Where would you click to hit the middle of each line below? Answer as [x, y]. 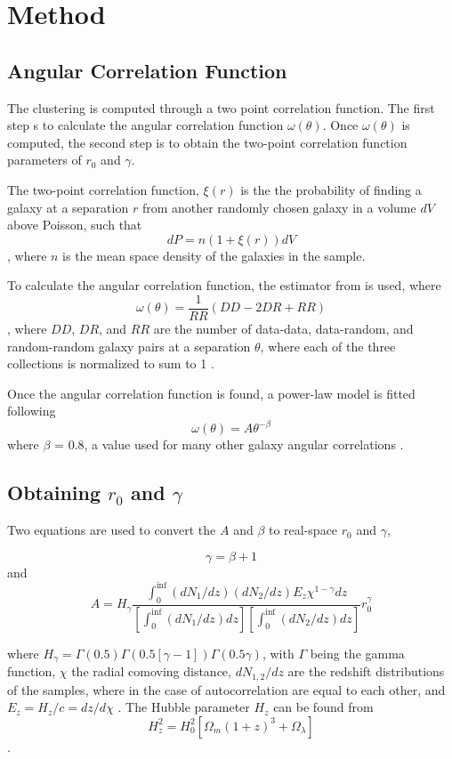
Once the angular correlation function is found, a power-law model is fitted [211, 393]
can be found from [323, 707]
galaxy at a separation [68, 207]
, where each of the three [328, 346]
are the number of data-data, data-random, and [283, 328]
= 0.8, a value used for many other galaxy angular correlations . [229, 444]
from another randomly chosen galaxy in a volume [279, 207]
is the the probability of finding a [331, 189]
